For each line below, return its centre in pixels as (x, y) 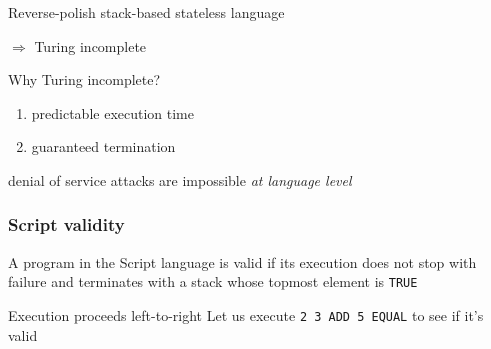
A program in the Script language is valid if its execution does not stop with (242, 261)
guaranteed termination (103, 146)
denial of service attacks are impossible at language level (180, 179)
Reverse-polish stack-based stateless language (146, 12)
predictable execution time (113, 112)
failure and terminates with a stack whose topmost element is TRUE (213, 281)
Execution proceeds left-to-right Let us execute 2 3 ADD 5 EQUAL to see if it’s (246, 315)
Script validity (66, 224)
